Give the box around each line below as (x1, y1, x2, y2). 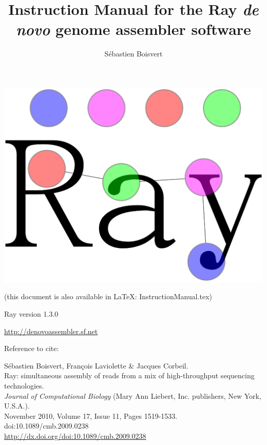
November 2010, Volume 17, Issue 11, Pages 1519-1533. (4, 410, 178, 421)
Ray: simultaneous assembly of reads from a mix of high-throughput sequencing (4, 370, 255, 381)
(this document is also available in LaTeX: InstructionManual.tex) (4, 291, 213, 302)
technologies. (4, 380, 44, 391)
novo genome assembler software (16, 18, 251, 40)
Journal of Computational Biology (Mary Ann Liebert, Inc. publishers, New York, (4, 390, 261, 401)
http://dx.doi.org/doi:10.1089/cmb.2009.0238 (4, 431, 146, 441)
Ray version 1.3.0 (4, 308, 59, 319)
